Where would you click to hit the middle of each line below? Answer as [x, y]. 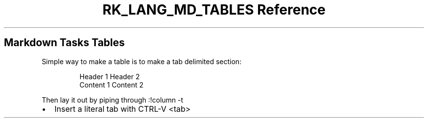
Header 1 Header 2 [109, 76]
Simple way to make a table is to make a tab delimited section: [142, 61]
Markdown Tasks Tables [64, 43]
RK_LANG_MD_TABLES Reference [214, 10]
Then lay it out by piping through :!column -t [112, 100]
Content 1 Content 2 [111, 85]
